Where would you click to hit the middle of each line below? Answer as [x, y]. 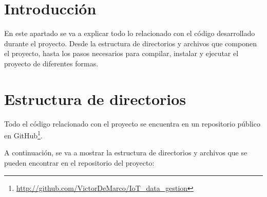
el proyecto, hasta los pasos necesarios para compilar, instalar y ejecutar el [121, 53]
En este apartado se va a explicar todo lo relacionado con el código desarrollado [130, 33]
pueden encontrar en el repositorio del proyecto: [79, 163]
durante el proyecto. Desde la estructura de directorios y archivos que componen [130, 43]
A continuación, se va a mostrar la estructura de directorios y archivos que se [126, 153]
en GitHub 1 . [23, 135]
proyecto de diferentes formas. [51, 63]
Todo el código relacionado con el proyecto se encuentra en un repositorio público [132, 123]
